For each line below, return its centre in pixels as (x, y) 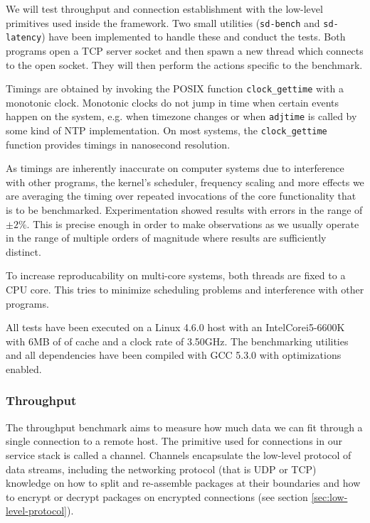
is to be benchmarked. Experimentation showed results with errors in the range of (184, 210)
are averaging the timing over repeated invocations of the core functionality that (181, 196)
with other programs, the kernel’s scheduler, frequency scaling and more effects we (185, 182)
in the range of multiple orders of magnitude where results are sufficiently (166, 238)
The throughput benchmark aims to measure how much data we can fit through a (184, 427)
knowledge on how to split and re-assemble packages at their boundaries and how (183, 483)
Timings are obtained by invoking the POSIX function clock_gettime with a (175, 88)
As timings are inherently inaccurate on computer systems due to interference (175, 168)
